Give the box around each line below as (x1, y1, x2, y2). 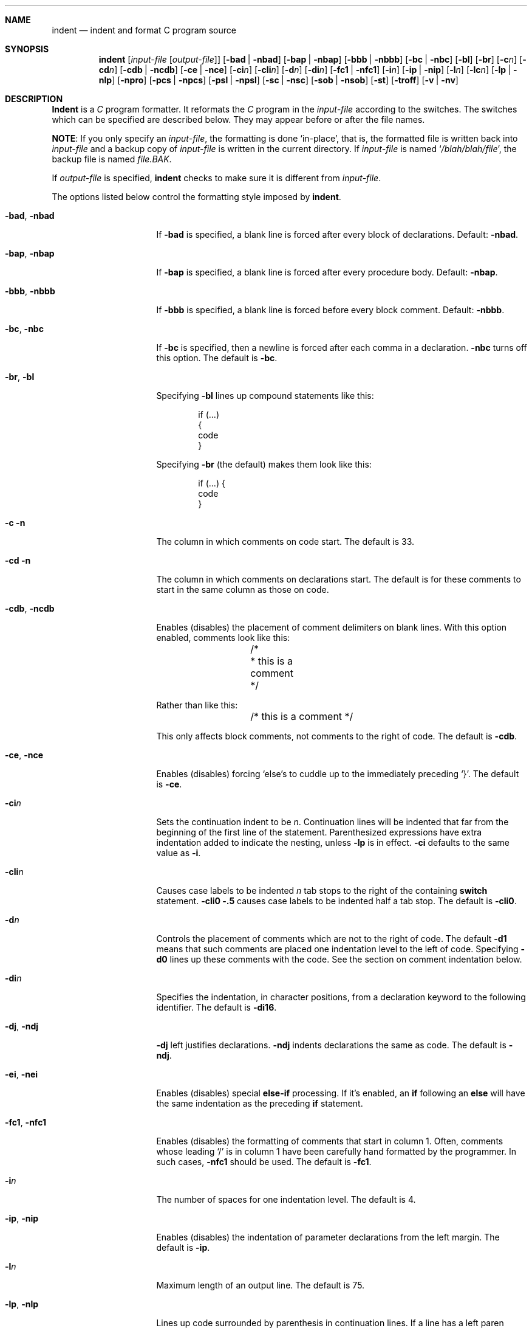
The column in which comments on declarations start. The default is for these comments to (156, 574, 521, 584)
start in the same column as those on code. (156, 584, 329, 595)
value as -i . (156, 848, 201, 858)
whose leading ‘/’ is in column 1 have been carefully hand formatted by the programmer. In (156, 1146, 517, 1157)
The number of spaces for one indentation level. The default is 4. (156, 1194, 416, 1205)
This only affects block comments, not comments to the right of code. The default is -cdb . (156, 731, 517, 741)
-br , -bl (5, 372, 35, 382)
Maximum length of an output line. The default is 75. (156, 1280, 365, 1290)
